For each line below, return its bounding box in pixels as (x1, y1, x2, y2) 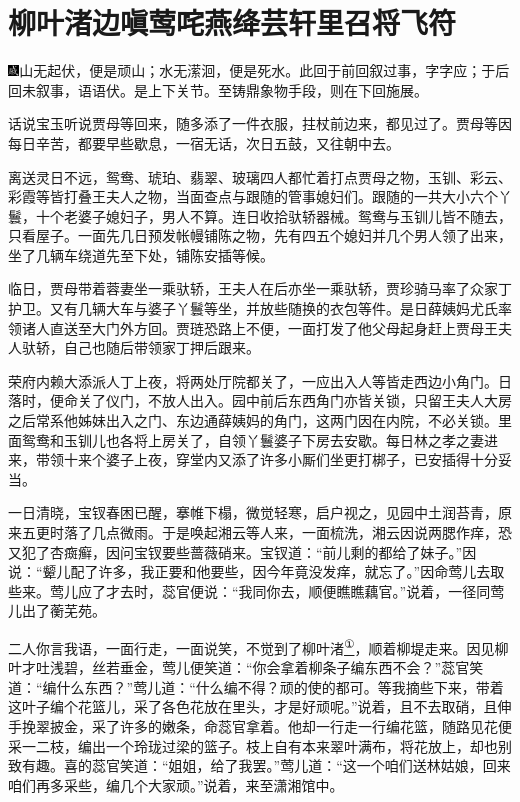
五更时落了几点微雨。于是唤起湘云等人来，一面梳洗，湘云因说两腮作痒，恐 (21, 522, 512, 542)
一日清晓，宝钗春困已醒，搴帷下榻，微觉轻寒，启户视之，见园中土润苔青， (8, 502, 498, 523)
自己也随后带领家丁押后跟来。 (63, 337, 260, 358)
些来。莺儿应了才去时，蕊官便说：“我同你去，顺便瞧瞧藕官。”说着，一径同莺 (8, 580, 505, 601)
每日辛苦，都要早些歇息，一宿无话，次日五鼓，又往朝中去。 (8, 132, 400, 153)
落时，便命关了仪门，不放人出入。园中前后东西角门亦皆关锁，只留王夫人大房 (8, 390, 512, 411)
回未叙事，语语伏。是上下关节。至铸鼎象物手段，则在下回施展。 (8, 79, 428, 100)
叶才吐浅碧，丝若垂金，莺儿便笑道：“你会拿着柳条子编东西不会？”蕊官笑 (8, 657, 484, 678)
